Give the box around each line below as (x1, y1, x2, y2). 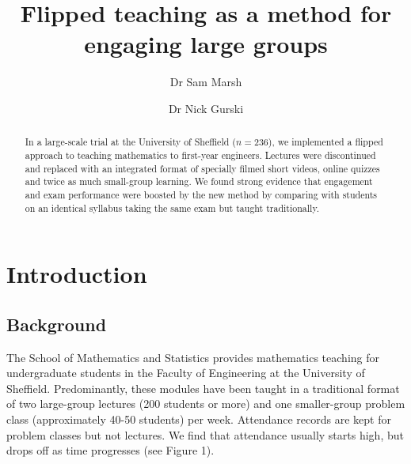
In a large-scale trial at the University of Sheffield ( (25, 135, 236, 149)
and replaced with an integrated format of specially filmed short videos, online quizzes (25, 161, 380, 175)
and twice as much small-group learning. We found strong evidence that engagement (25, 175, 373, 188)
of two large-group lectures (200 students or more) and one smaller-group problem (6, 395, 405, 412)
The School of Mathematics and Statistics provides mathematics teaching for (6, 349, 380, 365)
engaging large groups (84, 28, 328, 60)
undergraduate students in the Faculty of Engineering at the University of (6, 364, 365, 381)
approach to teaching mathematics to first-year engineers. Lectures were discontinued (25, 148, 376, 161)
